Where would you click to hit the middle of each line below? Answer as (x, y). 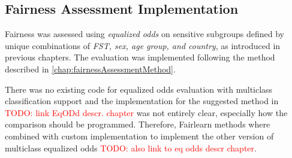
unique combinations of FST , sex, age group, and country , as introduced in (143, 45)
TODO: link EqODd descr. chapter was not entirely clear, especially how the (146, 112)
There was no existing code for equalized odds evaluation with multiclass (139, 89)
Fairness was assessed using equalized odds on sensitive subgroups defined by (145, 34)
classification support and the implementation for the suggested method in (142, 101)
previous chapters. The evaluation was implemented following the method (140, 57)
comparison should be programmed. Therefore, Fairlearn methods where (138, 124)
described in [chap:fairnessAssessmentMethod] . (90, 69)
